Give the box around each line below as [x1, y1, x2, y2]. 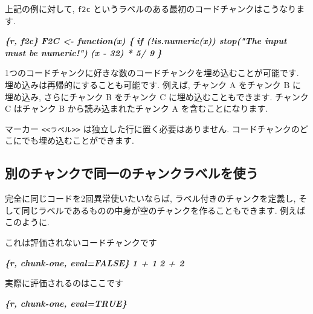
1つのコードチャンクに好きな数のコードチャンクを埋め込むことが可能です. [5, 66, 299, 79]
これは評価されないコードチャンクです [5, 236, 157, 249]
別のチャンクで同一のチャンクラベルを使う [5, 164, 259, 182]
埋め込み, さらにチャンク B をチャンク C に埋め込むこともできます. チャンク [5, 90, 309, 103]
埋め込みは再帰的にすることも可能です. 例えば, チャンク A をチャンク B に [5, 78, 302, 91]
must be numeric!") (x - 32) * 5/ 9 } [5, 46, 162, 59]
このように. [5, 216, 50, 228]
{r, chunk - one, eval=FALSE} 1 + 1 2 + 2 [5, 256, 184, 269]
